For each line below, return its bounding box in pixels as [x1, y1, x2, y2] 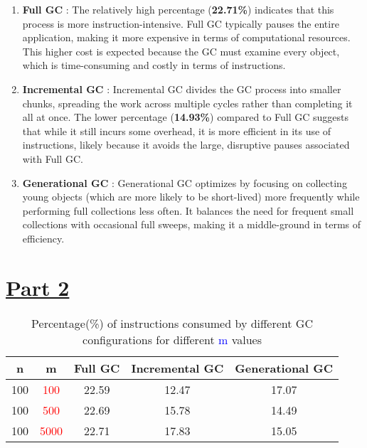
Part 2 [6, 272, 70, 302]
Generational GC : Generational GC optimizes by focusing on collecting [22, 175, 347, 190]
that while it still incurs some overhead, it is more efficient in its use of [22, 123, 331, 138]
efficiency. [22, 230, 65, 245]
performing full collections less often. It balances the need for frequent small [22, 203, 354, 218]
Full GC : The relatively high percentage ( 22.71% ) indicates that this [22, 2, 334, 16]
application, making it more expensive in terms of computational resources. [22, 30, 351, 45]
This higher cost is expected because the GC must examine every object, [22, 43, 340, 58]
